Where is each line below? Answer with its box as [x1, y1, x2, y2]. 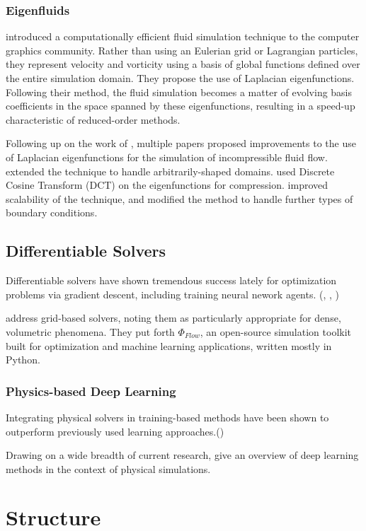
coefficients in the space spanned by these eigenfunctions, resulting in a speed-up [6, 98, 355, 113]
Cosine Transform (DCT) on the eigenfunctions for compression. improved [6, 177, 328, 192]
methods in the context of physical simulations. [6, 461, 211, 476]
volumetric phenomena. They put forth [6, 324, 175, 339]
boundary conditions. [6, 205, 98, 220]
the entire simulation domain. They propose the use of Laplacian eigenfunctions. [6, 71, 355, 85]
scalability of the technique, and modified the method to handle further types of [6, 191, 353, 206]
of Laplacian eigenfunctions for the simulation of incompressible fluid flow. [6, 149, 328, 164]
